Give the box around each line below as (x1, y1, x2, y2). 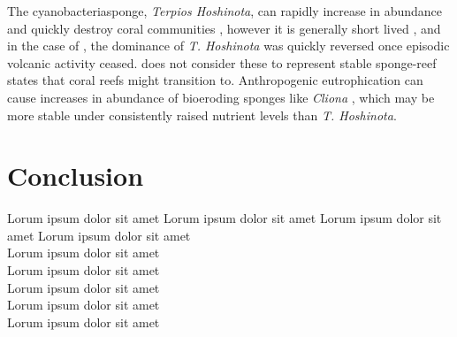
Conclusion (7, 157, 144, 194)
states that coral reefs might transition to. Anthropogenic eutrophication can (7, 71, 423, 89)
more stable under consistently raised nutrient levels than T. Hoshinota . (7, 105, 397, 124)
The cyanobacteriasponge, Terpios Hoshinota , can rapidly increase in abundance (7, 2, 443, 19)
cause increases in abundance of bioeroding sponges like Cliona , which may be (7, 88, 435, 106)
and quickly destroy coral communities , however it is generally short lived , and (7, 19, 441, 37)
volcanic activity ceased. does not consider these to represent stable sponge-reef (7, 53, 437, 72)
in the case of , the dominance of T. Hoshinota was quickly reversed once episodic (7, 36, 450, 55)
